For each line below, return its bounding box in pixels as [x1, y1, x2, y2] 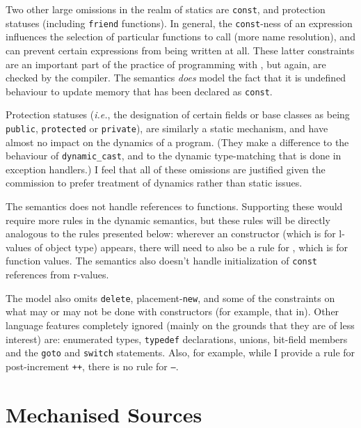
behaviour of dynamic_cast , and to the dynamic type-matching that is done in [6, 148, 342, 163]
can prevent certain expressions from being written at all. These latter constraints [6, 42, 355, 57]
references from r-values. [6, 267, 109, 282]
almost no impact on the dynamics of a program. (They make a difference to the [6, 134, 349, 149]
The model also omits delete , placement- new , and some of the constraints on [6, 290, 335, 305]
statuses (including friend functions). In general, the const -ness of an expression [6, 15, 353, 30]
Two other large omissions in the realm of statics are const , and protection [6, 2, 326, 16]
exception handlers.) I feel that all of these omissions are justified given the [6, 161, 326, 176]
